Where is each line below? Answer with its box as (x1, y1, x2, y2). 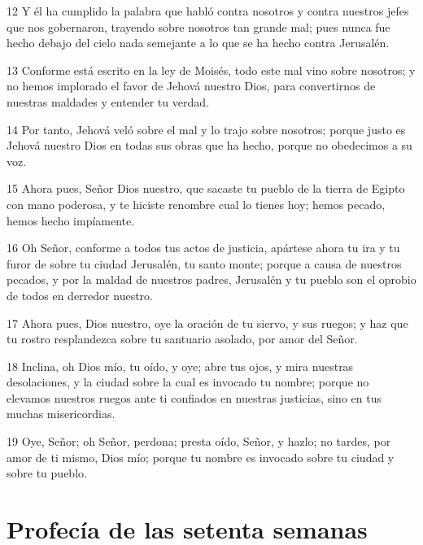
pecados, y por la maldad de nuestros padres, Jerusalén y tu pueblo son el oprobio (7, 271, 416, 288)
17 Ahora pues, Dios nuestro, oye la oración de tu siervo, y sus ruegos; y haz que (7, 314, 408, 331)
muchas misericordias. (7, 405, 116, 422)
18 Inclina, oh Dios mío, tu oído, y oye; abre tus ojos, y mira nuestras (7, 357, 354, 374)
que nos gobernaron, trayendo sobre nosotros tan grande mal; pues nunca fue (7, 18, 390, 35)
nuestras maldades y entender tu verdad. (7, 93, 209, 110)
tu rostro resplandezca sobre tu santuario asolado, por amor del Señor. (7, 330, 358, 347)
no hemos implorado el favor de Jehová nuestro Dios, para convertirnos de (7, 77, 376, 94)
